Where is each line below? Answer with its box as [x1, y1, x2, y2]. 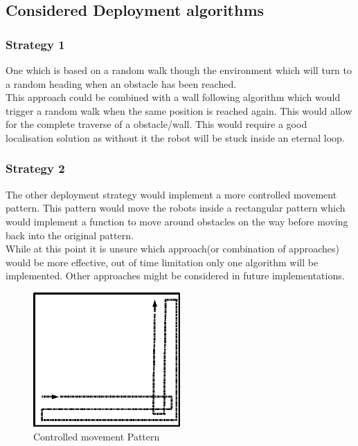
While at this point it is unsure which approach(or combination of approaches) [6, 241, 339, 256]
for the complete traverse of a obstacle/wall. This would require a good [6, 117, 307, 131]
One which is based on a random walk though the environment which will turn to [6, 63, 352, 77]
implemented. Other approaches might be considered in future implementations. [6, 268, 345, 283]
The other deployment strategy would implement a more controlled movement [6, 187, 337, 201]
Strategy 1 [6, 35, 65, 53]
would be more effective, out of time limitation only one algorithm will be [6, 254, 319, 269]
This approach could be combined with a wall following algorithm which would [6, 90, 341, 104]
